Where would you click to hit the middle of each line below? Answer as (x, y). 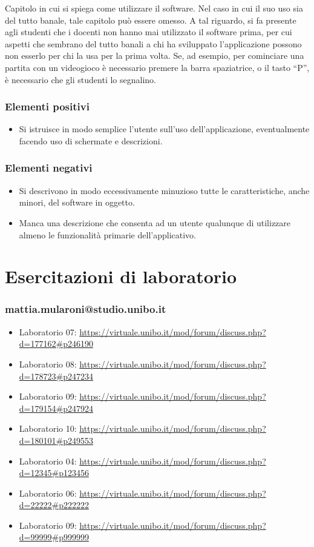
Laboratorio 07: (48, 331)
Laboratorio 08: (48, 364)
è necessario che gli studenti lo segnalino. (80, 79)
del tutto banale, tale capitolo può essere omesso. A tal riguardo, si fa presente (151, 20)
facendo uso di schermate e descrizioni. (91, 140)
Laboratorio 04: (48, 461)
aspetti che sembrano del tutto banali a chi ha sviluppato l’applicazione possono (153, 43)
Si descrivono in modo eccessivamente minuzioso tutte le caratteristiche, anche (164, 190)
